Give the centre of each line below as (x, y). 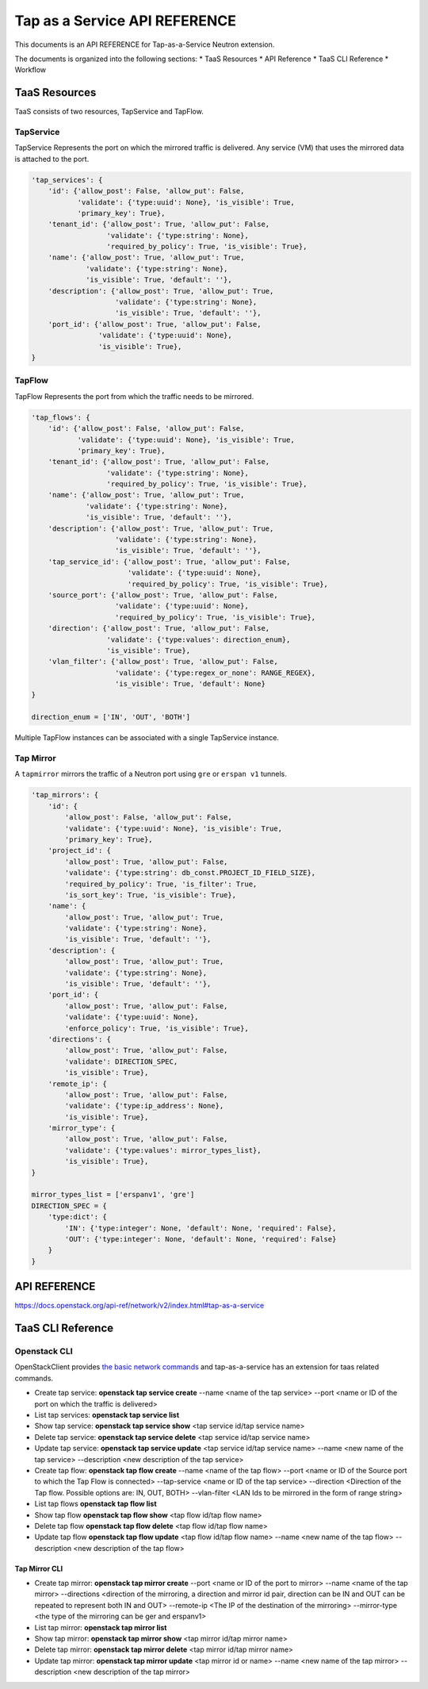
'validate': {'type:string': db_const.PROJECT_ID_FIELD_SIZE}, (190, 873)
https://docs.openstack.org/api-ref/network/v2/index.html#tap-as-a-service (139, 1306)
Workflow (31, 70)
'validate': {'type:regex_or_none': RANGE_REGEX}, (216, 673)
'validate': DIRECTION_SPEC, (121, 1061)
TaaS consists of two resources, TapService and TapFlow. (109, 112)
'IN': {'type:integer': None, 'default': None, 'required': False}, (201, 1228)
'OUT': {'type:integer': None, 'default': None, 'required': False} (201, 1239)
